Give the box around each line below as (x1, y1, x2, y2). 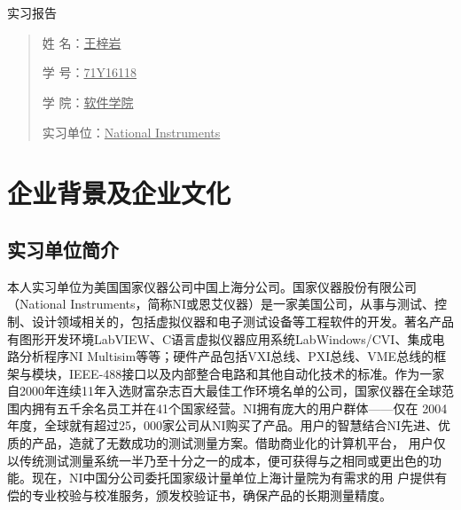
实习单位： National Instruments (42, 122, 221, 141)
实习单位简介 (7, 235, 119, 263)
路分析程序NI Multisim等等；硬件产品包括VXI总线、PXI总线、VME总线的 (7, 347, 434, 365)
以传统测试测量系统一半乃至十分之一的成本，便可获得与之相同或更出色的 (7, 451, 429, 469)
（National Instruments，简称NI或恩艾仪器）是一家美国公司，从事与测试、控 (7, 294, 448, 313)
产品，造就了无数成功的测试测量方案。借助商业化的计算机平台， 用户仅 (31, 434, 446, 452)
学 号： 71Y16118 (42, 63, 137, 82)
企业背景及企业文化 (7, 175, 231, 211)
